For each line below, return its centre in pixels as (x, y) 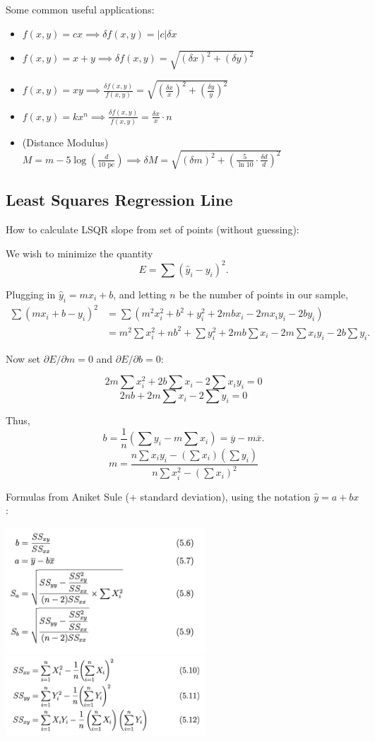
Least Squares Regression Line (119, 200)
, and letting (140, 294)
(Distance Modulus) (65, 142)
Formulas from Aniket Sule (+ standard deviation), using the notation (158, 496)
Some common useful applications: (80, 9)
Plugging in (31, 294)
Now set (23, 358)
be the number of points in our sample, (263, 294)
